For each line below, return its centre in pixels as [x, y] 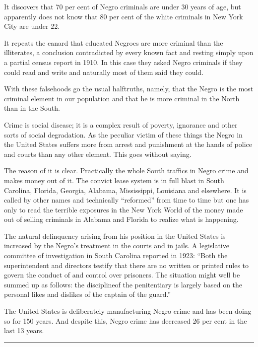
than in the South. [32, 108]
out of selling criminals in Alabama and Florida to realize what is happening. [121, 219]
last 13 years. [24, 330]
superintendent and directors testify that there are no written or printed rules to [127, 265]
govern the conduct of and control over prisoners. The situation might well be [122, 275]
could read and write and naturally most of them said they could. [104, 72]
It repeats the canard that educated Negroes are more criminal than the [114, 42]
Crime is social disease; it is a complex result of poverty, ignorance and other [121, 124]
